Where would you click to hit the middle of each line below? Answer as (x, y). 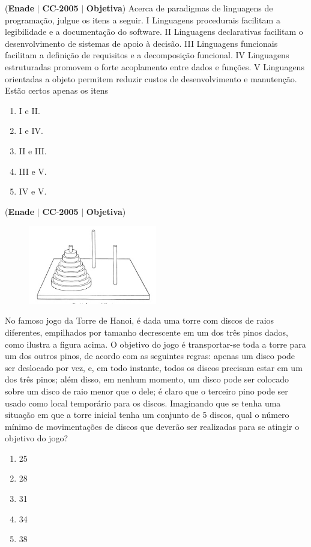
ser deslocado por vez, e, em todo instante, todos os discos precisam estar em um (154, 367)
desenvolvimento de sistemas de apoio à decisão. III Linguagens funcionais (141, 43)
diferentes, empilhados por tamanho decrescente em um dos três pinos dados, (146, 332)
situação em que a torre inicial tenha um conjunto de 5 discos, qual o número (147, 415)
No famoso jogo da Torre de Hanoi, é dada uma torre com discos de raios (140, 320)
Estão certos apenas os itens (57, 90)
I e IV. (31, 131)
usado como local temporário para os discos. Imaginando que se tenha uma (143, 403)
